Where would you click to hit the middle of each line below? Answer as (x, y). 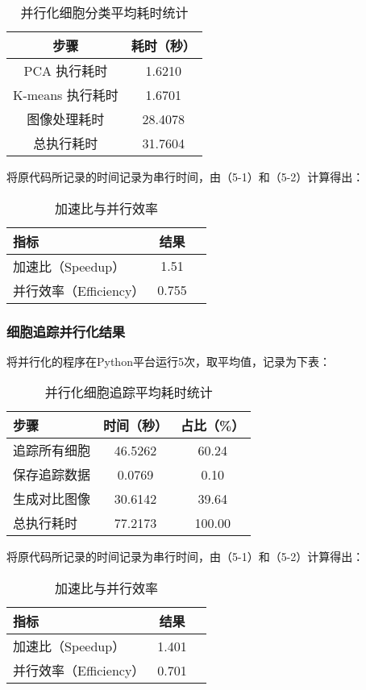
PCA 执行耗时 (66, 71)
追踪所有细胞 (52, 451)
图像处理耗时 (66, 119)
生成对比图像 (52, 499)
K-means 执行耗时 (66, 95)
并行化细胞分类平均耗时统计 (104, 12)
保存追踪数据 (52, 475)
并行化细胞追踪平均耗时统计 (129, 393)
